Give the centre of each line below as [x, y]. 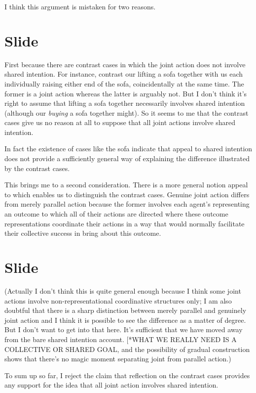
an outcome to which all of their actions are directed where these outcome [116, 214]
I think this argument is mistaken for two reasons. [80, 6]
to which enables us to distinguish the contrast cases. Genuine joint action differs [127, 194]
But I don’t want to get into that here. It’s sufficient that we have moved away [124, 329]
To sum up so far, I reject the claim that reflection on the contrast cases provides [127, 375]
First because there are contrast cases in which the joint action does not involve [125, 64]
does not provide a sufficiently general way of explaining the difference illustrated [127, 158]
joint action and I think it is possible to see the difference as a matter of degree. [125, 320]
